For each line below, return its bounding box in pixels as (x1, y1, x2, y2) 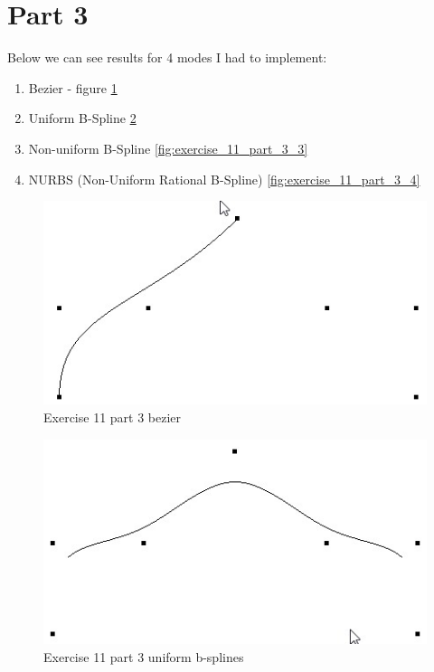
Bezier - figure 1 (28, 78, 118, 97)
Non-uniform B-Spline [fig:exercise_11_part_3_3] (28, 138, 308, 157)
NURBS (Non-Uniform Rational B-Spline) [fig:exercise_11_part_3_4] (28, 169, 420, 188)
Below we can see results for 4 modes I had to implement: (7, 48, 327, 67)
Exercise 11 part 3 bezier (43, 407, 182, 426)
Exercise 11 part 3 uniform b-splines (43, 647, 244, 666)
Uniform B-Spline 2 (28, 109, 137, 128)
